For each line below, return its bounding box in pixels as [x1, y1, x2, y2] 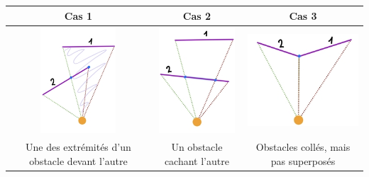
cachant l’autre [164, 153, 229, 168]
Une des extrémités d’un [26, 139, 131, 154]
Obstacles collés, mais [255, 139, 351, 154]
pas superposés [270, 153, 336, 168]
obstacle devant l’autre [29, 153, 128, 168]
